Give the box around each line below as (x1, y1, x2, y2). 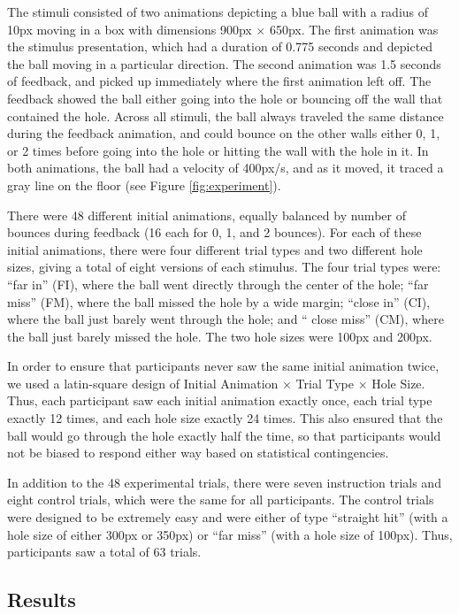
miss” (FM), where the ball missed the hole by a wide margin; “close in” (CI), (7, 292, 431, 311)
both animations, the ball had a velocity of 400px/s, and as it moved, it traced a (7, 158, 444, 177)
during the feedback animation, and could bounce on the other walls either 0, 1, (7, 124, 440, 142)
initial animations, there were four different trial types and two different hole (7, 240, 423, 258)
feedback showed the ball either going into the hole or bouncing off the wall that (7, 88, 443, 107)
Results (7, 586, 76, 613)
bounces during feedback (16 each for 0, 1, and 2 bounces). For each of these (7, 223, 422, 242)
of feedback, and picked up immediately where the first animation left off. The (7, 72, 432, 90)
